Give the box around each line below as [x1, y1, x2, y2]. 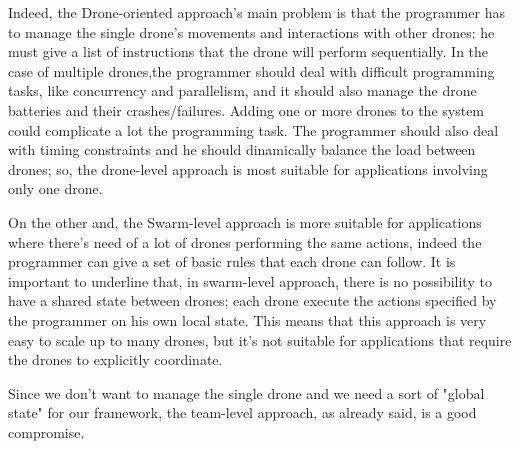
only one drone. [8, 178, 103, 199]
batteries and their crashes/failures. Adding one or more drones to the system [8, 99, 485, 120]
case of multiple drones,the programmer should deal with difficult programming [8, 60, 495, 81]
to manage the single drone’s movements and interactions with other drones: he [8, 21, 495, 42]
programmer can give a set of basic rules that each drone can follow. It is [8, 251, 456, 272]
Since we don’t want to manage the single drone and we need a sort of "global [8, 382, 485, 403]
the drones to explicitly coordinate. [8, 349, 223, 370]
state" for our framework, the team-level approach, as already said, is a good [8, 402, 477, 423]
